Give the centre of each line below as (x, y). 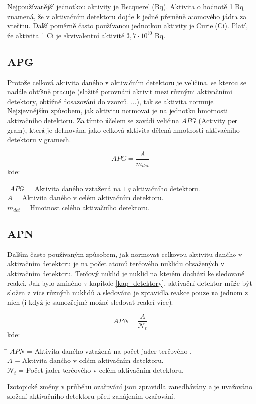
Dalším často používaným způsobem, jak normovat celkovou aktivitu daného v (125, 254)
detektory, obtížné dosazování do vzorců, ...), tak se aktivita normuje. (111, 101)
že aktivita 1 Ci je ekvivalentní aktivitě (66, 35)
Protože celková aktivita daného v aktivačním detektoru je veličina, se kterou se (127, 82)
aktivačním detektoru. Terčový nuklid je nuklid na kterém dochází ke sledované (126, 273)
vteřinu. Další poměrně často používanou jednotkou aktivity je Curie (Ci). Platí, (128, 26)
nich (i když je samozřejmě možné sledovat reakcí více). (90, 302)
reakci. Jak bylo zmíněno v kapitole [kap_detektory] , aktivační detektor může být (130, 283)
